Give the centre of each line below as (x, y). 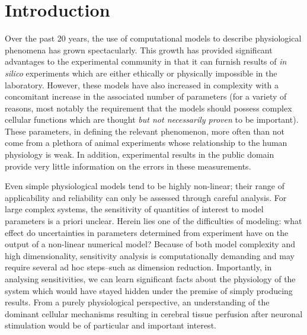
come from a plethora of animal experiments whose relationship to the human (146, 143)
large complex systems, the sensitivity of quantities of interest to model (134, 209)
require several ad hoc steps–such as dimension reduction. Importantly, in (138, 267)
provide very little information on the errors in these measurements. (128, 166)
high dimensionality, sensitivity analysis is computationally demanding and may (150, 255)
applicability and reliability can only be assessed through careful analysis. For (146, 197)
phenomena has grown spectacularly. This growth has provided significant (139, 50)
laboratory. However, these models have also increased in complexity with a (142, 84)
